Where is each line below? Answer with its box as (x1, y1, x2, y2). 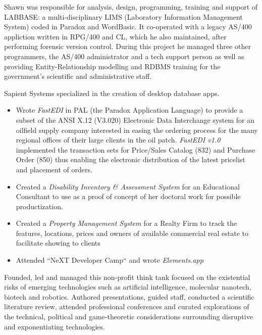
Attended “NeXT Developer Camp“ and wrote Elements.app (16, 255, 203, 265)
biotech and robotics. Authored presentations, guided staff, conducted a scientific (4, 291, 254, 302)
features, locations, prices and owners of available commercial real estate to (16, 227, 248, 238)
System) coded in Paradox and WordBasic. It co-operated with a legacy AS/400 (4, 21, 252, 32)
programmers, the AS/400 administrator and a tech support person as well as (4, 51, 244, 61)
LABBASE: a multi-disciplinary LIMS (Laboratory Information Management (4, 11, 243, 22)
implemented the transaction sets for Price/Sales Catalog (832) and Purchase (16, 144, 255, 155)
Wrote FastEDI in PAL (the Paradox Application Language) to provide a (16, 105, 243, 115)
